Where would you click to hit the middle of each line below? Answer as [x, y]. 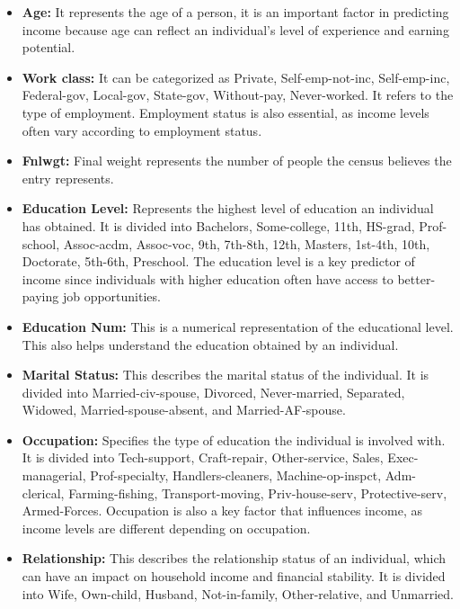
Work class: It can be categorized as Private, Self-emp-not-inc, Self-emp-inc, [236, 77]
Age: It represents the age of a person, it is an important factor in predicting [235, 12]
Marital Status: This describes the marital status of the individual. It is [226, 375]
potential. [49, 47]
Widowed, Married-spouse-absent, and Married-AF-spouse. [184, 410]
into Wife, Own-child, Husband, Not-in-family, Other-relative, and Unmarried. [238, 593]
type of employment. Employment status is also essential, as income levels [226, 112]
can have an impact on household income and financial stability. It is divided [234, 576]
